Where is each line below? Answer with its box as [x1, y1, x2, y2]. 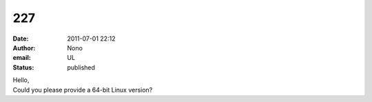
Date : [12, 34, 29, 43]
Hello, [12, 76, 30, 84]
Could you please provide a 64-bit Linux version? [12, 85, 153, 94]
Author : [12, 43, 36, 52]
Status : [12, 63, 34, 72]
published [67, 63, 96, 72]
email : [12, 54, 31, 62]
